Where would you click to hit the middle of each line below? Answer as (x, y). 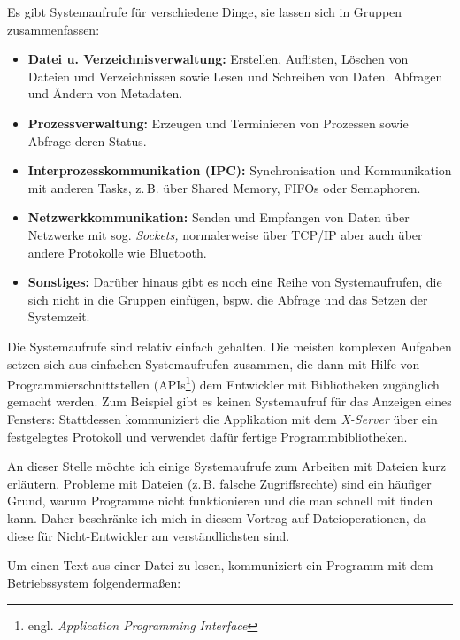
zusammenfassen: (54, 29)
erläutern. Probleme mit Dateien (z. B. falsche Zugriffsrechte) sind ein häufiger (219, 483)
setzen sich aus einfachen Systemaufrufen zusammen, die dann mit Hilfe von (214, 363)
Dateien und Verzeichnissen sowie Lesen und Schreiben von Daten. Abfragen (235, 76)
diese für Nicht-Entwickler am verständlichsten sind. (149, 535)
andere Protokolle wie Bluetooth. (117, 252)
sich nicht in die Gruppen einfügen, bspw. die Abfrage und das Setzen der (228, 299)
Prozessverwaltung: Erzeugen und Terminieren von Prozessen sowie (218, 123)
